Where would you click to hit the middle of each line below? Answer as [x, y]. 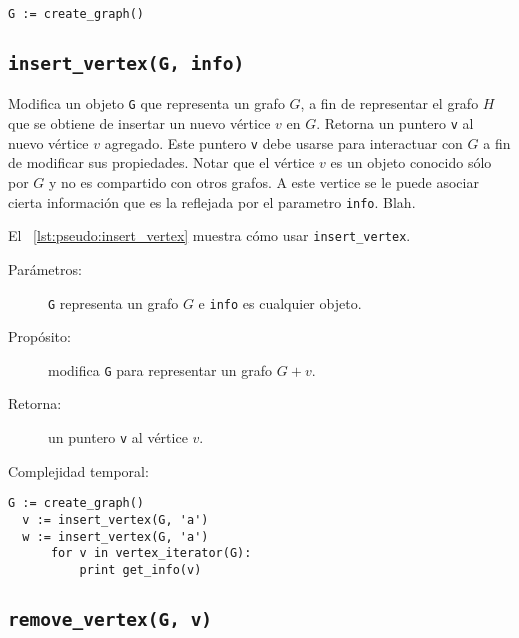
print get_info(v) [140, 569]
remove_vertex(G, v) [110, 619]
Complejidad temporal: [78, 470]
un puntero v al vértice [118, 437]
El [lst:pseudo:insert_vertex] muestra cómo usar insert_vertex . [209, 235]
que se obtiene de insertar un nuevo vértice [139, 123]
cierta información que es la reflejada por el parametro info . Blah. [212, 201]
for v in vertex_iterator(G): [151, 553]
